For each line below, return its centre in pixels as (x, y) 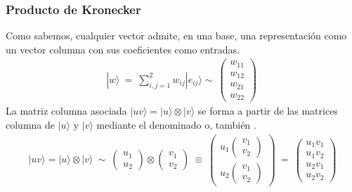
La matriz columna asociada (66, 111)
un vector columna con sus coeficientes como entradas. (123, 49)
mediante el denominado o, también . (176, 125)
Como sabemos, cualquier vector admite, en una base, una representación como (176, 36)
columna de (30, 125)
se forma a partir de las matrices (268, 111)
